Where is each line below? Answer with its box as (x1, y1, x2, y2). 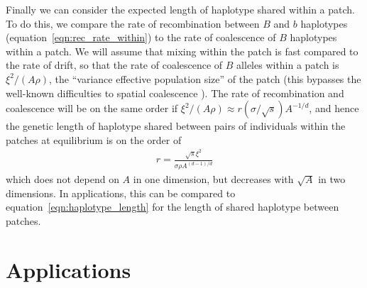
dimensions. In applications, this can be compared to (6, 185, 236, 200)
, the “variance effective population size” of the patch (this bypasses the (49, 71, 361, 86)
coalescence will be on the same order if (6, 101, 178, 116)
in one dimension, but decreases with (133, 172, 294, 187)
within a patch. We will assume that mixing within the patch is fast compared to (6, 43, 358, 58)
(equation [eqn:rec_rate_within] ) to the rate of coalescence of (6, 30, 276, 45)
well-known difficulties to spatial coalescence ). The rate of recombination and (6, 85, 344, 100)
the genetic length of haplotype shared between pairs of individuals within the (6, 118, 346, 133)
